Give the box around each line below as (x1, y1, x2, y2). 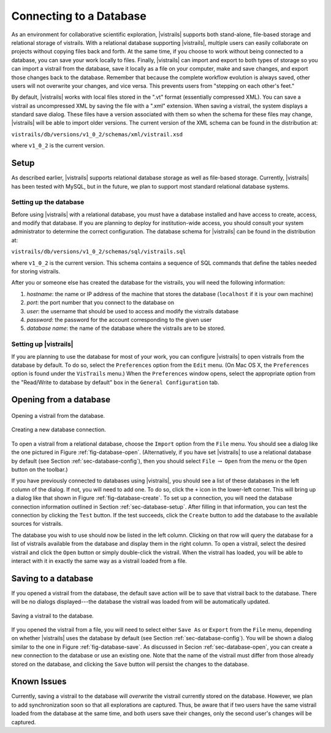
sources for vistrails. (11, 520, 63, 528)
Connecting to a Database (11, 9, 146, 23)
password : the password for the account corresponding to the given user (26, 316, 212, 323)
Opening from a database (11, 394, 110, 405)
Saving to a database (11, 573, 94, 584)
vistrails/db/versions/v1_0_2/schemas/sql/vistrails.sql (11, 248, 186, 255)
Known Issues (11, 676, 67, 687)
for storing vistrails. (11, 268, 61, 275)
